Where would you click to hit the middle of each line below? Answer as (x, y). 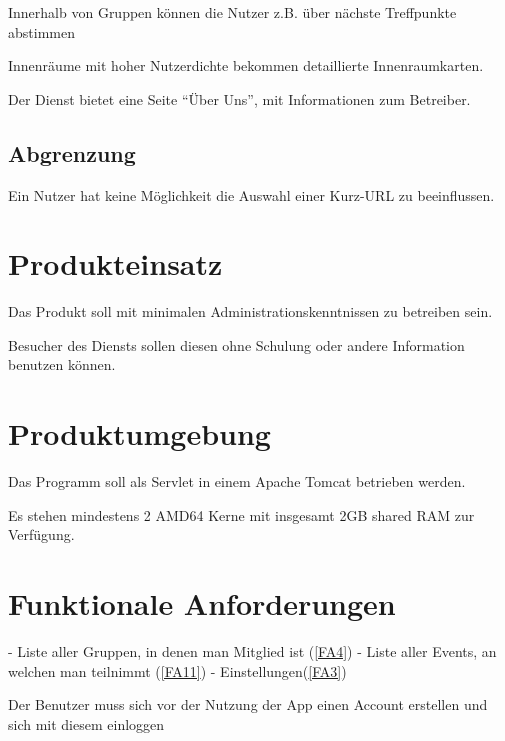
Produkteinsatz (115, 263)
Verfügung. (41, 534)
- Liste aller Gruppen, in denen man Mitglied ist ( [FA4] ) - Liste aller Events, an (252, 651)
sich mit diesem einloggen (86, 723)
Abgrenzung (72, 152)
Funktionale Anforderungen (202, 603)
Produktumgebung (139, 433)
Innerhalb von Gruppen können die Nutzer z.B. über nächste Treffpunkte (232, 12)
